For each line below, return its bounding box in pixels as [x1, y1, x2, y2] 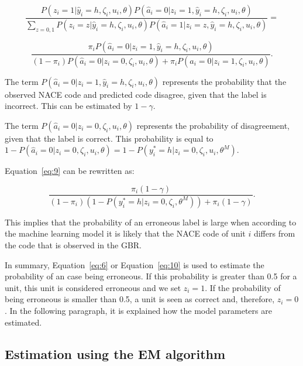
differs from [253, 227, 295, 240]
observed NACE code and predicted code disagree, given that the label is [5, 88, 267, 100]
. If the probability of [205, 281, 281, 293]
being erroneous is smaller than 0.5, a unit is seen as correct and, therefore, [5, 293, 275, 305]
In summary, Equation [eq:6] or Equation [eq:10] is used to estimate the [5, 258, 264, 271]
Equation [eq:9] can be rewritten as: [5, 165, 135, 177]
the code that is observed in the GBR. [5, 239, 142, 251]
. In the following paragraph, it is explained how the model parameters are [5, 304, 272, 316]
